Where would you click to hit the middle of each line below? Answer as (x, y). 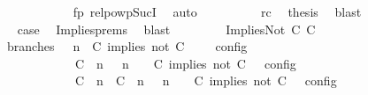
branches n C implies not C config (127, 46)
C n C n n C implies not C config (206, 80)
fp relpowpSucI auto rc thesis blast (217, 11)
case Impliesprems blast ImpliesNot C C (166, 29)
